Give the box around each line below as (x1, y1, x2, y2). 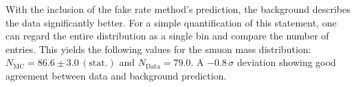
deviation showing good (236, 55, 336, 69)
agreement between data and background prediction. (5, 68, 227, 82)
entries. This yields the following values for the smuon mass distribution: (5, 41, 311, 56)
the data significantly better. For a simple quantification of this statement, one (5, 15, 337, 29)
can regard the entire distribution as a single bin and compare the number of (5, 29, 329, 43)
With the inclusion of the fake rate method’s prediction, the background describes (5, 2, 351, 16)
